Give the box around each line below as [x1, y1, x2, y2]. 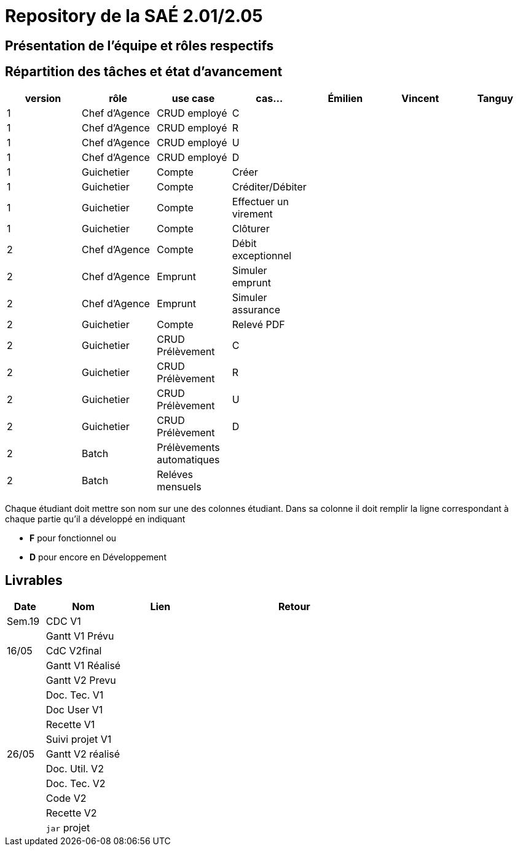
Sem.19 [7, 615, 40, 628]
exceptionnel [232, 249, 292, 262]
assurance [232, 303, 280, 316]
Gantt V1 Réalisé [45, 659, 121, 672]
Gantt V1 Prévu [45, 630, 114, 643]
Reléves [157, 468, 194, 480]
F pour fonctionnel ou [29, 532, 117, 543]
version [25, 92, 61, 104]
